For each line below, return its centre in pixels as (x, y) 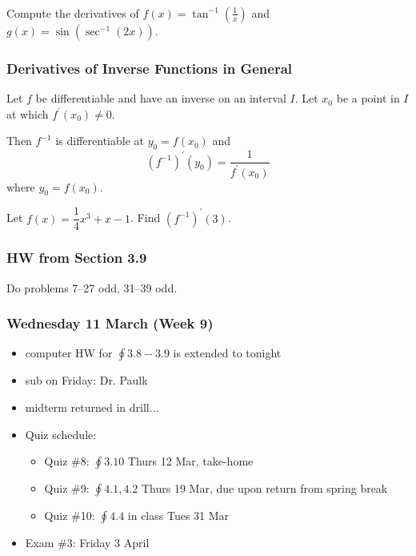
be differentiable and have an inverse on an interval (161, 98)
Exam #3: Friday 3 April (87, 543)
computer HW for (69, 353)
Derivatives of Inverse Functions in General (150, 68)
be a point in (368, 98)
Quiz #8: (67, 461)
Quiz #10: (70, 516)
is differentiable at (100, 141)
